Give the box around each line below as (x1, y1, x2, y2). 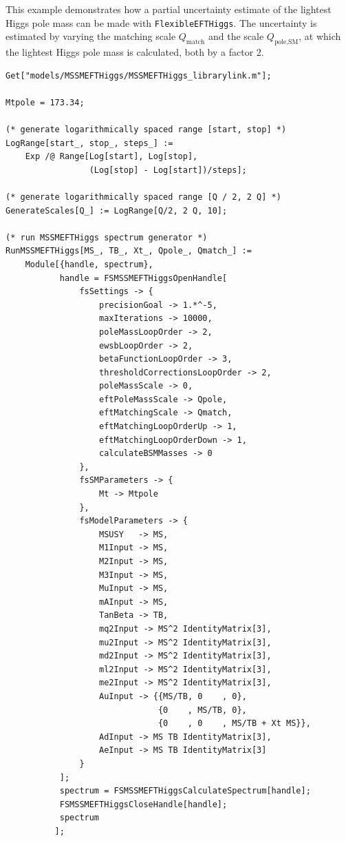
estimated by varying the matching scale (6, 29, 176, 43)
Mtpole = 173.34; (6, 97, 85, 107)
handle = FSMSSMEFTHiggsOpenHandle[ (59, 273, 228, 283)
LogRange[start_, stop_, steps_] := (6, 138, 173, 148)
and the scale (208, 29, 264, 43)
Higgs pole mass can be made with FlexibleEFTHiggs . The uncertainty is (6, 15, 317, 30)
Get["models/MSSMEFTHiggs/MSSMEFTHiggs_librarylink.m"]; (6, 70, 272, 81)
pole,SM (274, 39, 299, 46)
